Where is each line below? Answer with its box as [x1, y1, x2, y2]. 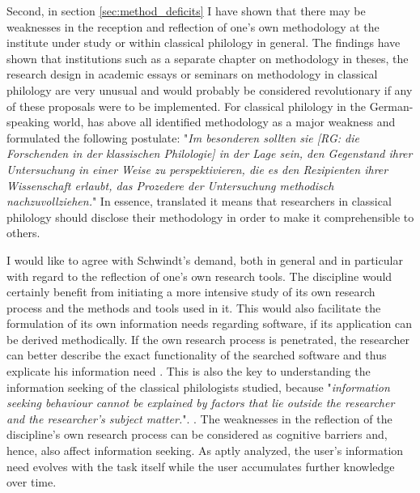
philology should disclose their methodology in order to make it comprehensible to [6, 208, 414, 225]
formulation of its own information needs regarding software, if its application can [6, 315, 413, 332]
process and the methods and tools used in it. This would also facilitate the [6, 299, 381, 316]
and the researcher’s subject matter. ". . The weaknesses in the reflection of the [6, 410, 392, 427]
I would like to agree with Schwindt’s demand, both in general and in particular [6, 251, 403, 268]
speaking [6, 113, 49, 130]
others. [6, 224, 40, 241]
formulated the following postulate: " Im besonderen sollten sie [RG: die [6, 129, 359, 146]
